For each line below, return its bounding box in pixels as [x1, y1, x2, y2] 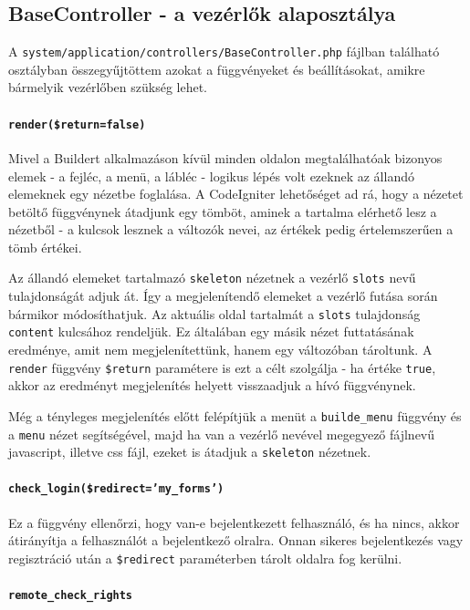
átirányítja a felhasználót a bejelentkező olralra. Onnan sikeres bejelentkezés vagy [8, 531, 464, 550]
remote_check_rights [8, 589, 133, 603]
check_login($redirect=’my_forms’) [8, 482, 225, 496]
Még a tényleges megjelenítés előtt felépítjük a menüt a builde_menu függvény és [8, 406, 462, 425]
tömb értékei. [8, 237, 82, 256]
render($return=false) [8, 118, 146, 131]
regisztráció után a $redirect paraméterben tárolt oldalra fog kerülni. [8, 548, 402, 567]
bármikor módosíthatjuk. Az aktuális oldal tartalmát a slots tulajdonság [8, 304, 421, 323]
